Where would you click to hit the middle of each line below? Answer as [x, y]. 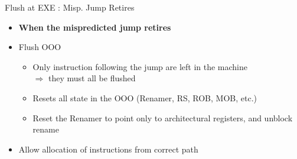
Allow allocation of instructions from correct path [108, 149]
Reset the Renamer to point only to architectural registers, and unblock [163, 117]
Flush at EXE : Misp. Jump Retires [70, 7]
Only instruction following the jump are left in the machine [140, 66]
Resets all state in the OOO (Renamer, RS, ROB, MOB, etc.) [145, 97]
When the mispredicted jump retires [95, 27]
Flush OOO [40, 47]
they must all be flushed [92, 78]
